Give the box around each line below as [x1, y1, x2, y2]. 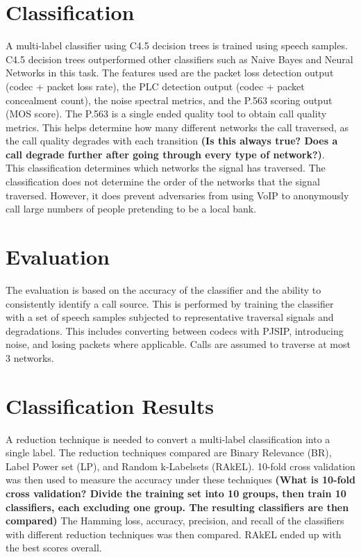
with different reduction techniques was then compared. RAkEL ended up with [6, 526, 342, 541]
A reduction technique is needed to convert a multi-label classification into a [6, 431, 330, 446]
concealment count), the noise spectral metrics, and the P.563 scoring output [6, 92, 333, 107]
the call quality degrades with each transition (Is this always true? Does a [6, 133, 338, 148]
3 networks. [6, 350, 54, 365]
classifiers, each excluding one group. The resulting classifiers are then [6, 499, 349, 514]
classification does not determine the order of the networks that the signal [6, 174, 320, 189]
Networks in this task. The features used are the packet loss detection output [6, 65, 334, 80]
